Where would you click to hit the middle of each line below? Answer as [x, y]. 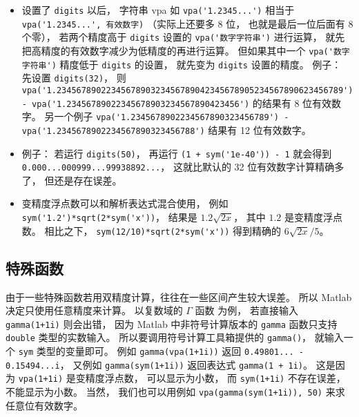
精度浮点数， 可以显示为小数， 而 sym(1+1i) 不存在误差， [215, 378]
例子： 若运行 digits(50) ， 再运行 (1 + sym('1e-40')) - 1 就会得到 [177, 153]
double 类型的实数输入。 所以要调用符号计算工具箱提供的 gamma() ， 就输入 [175, 337]
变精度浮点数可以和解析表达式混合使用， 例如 [125, 203]
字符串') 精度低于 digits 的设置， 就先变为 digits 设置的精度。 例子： [182, 64]
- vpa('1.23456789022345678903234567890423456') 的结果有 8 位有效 [177, 103]
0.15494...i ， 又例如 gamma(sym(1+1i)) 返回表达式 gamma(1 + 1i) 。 [159, 364]
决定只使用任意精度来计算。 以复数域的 [94, 310]
